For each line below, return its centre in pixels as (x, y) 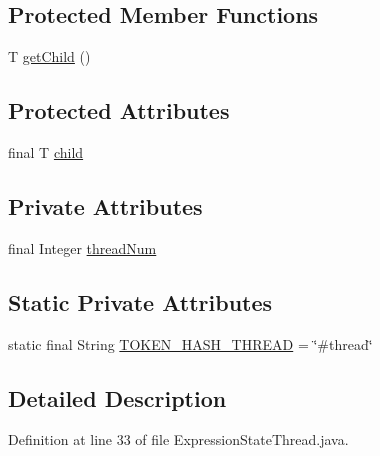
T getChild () (49, 56)
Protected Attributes (119, 110)
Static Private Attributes (140, 301)
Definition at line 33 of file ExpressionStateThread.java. (178, 439)
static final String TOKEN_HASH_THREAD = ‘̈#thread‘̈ (190, 343)
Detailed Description (117, 397)
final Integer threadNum (82, 247)
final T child (46, 152)
